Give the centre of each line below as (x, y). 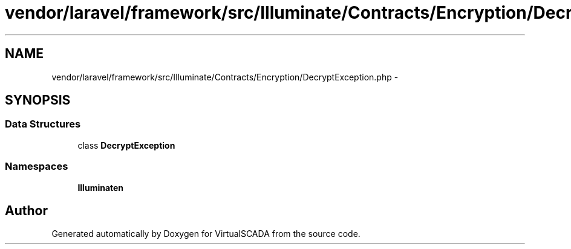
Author (26, 210)
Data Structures (43, 124)
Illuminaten (101, 187)
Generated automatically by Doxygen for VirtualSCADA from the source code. (206, 234)
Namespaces (37, 167)
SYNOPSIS (38, 100)
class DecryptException (126, 145)
